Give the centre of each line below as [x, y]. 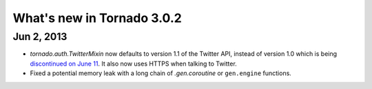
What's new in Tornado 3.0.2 [97, 18]
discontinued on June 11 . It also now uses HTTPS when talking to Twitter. [133, 63]
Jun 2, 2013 [40, 37]
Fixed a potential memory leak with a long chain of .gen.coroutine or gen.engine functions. [161, 73]
